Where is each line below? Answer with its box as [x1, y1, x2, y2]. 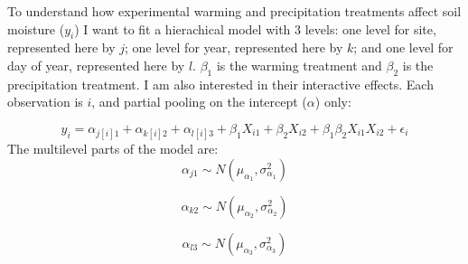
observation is [7, 92, 83, 111]
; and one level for [353, 38, 454, 57]
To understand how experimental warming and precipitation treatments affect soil [7, 2, 462, 20]
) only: [314, 92, 351, 111]
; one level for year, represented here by [125, 38, 343, 57]
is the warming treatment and [216, 55, 382, 74]
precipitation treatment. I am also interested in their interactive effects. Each [7, 74, 434, 93]
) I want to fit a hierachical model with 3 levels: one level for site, [74, 19, 436, 38]
